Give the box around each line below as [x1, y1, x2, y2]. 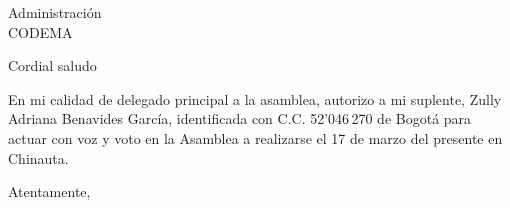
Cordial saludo [8, 55, 97, 76]
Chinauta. [8, 147, 69, 168]
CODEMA [8, 21, 73, 42]
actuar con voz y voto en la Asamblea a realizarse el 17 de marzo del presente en [8, 127, 503, 148]
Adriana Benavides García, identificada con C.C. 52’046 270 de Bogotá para [8, 108, 472, 129]
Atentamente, [8, 181, 91, 202]
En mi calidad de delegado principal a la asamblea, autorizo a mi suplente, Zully [8, 88, 502, 109]
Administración [8, 2, 102, 22]
